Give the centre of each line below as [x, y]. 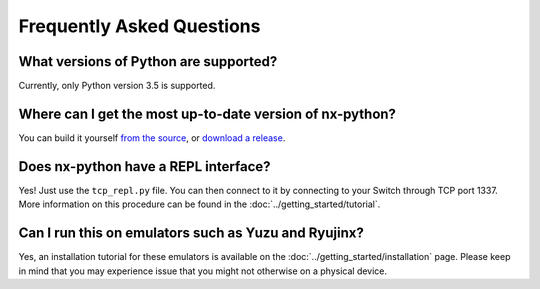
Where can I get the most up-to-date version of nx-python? [207, 113]
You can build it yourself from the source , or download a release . [152, 137]
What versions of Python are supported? [148, 61]
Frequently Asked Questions [139, 26]
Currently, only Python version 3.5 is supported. [117, 86]
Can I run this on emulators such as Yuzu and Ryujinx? [191, 233]
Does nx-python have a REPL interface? [144, 166]
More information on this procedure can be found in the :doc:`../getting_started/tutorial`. [199, 204]
